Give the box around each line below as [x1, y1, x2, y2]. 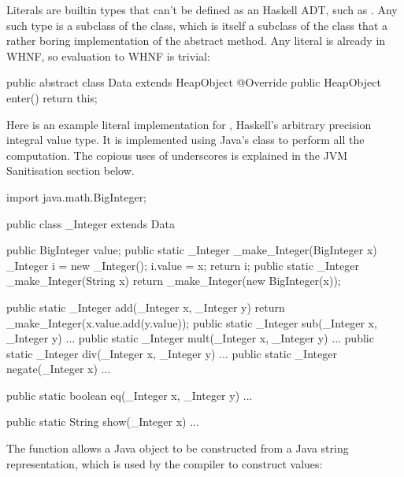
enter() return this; [6, 89, 98, 105]
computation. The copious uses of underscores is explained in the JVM [6, 146, 348, 163]
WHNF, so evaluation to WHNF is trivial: [6, 47, 210, 64]
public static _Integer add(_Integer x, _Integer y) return [6, 298, 285, 315]
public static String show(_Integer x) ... [6, 413, 199, 430]
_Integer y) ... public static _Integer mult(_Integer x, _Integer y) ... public [6, 330, 374, 346]
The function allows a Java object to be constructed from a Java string [6, 440, 349, 457]
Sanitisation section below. [6, 162, 135, 179]
